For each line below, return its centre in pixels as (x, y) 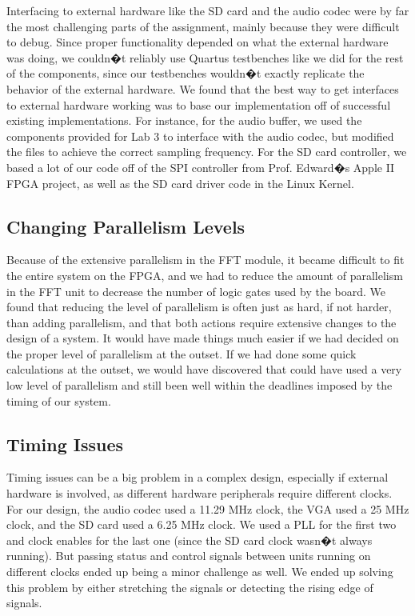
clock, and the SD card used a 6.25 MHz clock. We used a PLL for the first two (202, 524)
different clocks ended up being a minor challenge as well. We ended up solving (200, 572)
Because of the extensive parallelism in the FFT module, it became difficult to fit (206, 260)
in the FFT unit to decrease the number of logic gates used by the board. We (196, 291)
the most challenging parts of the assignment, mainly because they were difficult (203, 26)
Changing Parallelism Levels (126, 226)
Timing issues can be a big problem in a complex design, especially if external (198, 477)
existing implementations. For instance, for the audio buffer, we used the (184, 120)
